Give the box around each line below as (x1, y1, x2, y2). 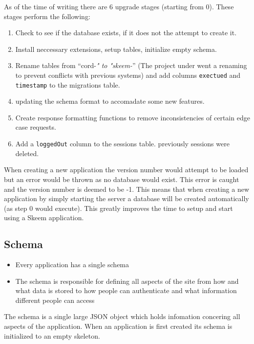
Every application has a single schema (15, 259, 129, 270)
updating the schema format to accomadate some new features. (15, 96, 205, 106)
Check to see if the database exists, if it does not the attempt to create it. (15, 27, 237, 38)
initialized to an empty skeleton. (4, 330, 100, 341)
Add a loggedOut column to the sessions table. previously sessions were (15, 138, 230, 149)
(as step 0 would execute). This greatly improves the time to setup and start (4, 203, 233, 213)
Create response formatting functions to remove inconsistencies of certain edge (15, 112, 250, 122)
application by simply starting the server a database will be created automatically (4, 193, 249, 204)
